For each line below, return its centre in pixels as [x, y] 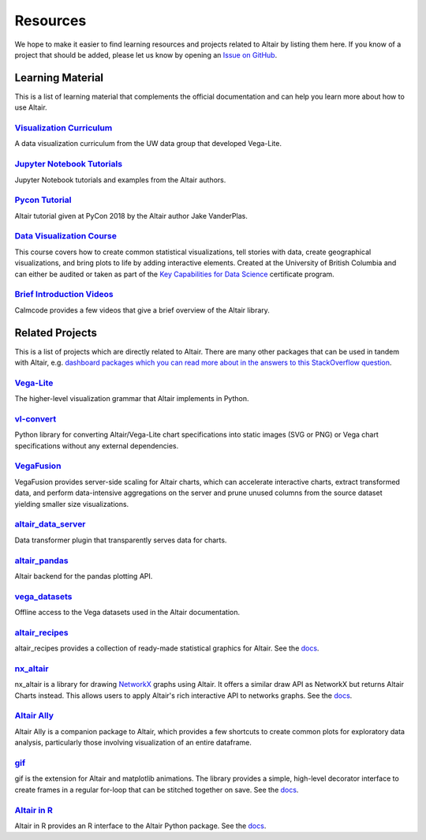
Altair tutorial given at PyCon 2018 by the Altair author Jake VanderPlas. [131, 216]
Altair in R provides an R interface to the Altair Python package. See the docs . [140, 826]
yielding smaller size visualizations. [72, 504]
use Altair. [31, 107]
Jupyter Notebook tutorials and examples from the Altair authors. [120, 180]
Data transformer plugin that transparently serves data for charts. [121, 540]
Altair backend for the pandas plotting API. [84, 576]
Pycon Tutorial [43, 200]
